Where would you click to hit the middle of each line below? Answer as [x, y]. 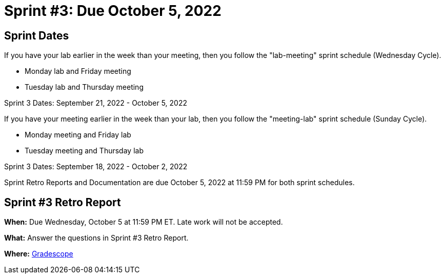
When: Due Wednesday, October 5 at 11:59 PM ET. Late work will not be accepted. [144, 222]
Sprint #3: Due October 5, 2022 [113, 11]
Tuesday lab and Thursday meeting [84, 87]
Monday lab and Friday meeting [78, 71]
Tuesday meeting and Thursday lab [84, 151]
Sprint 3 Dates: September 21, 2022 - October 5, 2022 [96, 103]
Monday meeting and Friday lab [78, 135]
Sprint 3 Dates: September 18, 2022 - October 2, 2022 [96, 167]
